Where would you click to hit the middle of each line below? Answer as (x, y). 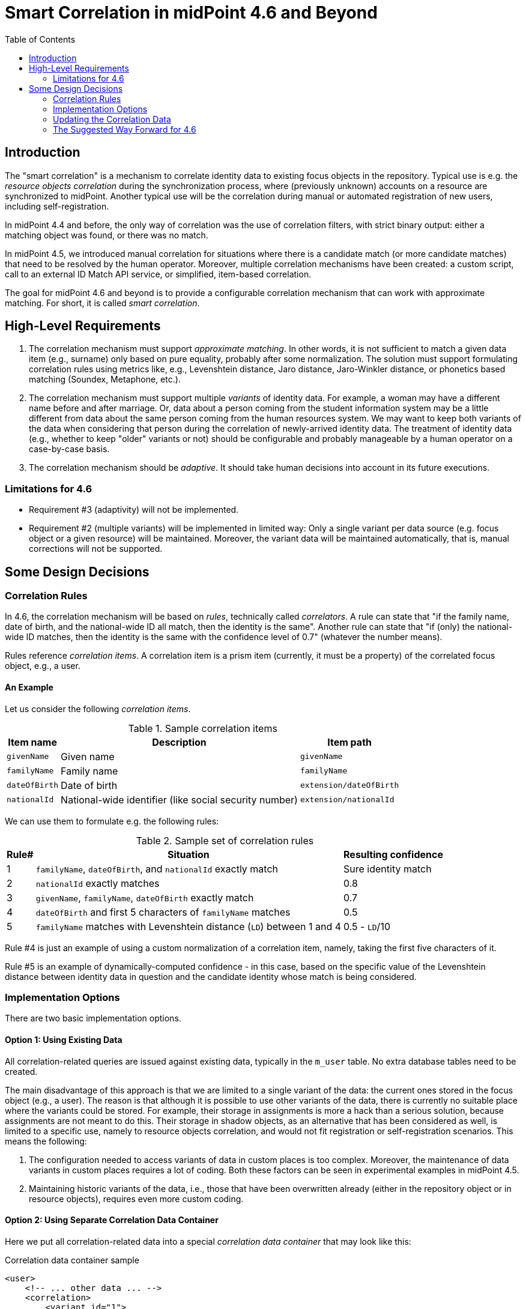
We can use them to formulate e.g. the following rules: (112, 821)
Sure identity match (388, 869)
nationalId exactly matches (98, 883)
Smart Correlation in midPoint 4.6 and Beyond (191, 13)
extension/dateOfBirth (349, 785)
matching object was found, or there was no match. (107, 235)
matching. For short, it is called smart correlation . (102, 303)
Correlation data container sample (72, 1260)
